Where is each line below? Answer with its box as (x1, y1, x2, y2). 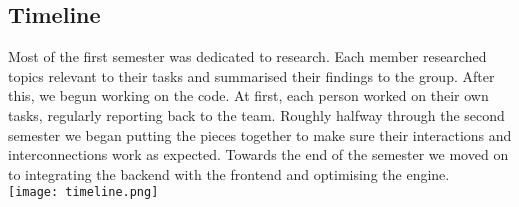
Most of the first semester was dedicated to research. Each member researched (8, 46, 487, 67)
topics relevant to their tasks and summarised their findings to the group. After (8, 65, 495, 86)
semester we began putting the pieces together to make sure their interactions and (8, 124, 512, 145)
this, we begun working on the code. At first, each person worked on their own (8, 85, 489, 106)
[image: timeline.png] (8, 185, 159, 200)
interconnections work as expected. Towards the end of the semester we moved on (8, 144, 509, 165)
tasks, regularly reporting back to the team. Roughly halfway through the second (8, 104, 505, 125)
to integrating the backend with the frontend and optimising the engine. (8, 163, 450, 184)
